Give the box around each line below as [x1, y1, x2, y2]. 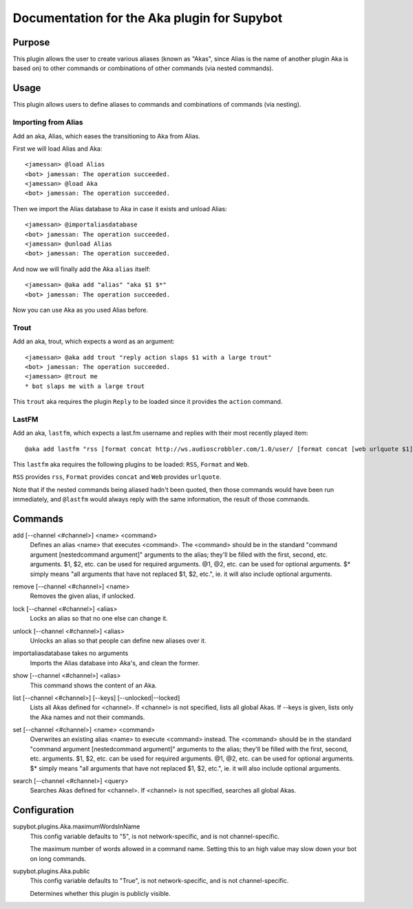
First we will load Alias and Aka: [12, 145, 103, 153]
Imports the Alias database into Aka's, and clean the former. [30, 659, 200, 667]
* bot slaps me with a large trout [25, 382, 145, 390]
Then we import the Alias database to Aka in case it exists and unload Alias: [12, 204, 227, 213]
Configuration [12, 804, 74, 816]
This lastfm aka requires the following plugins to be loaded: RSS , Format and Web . [12, 460, 249, 468]
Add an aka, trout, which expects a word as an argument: [12, 337, 175, 345]
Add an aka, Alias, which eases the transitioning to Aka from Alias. [12, 131, 201, 140]
